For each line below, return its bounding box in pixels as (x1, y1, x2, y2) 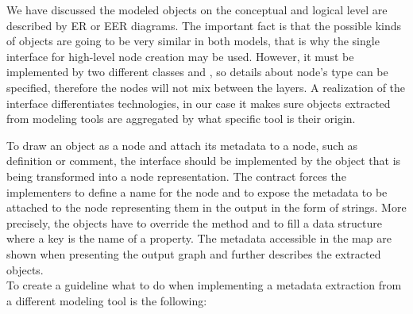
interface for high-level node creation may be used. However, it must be (6, 48, 354, 64)
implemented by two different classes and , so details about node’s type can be (6, 63, 388, 80)
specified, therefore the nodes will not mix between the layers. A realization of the (6, 78, 406, 95)
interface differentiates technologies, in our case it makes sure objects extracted (6, 94, 391, 111)
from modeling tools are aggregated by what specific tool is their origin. (6, 110, 356, 127)
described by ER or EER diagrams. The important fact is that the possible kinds (6, 17, 402, 33)
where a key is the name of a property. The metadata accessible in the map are (6, 230, 392, 247)
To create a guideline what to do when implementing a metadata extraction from (6, 277, 402, 293)
